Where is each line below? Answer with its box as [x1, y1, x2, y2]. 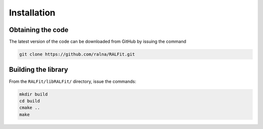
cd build [19, 98, 40, 104]
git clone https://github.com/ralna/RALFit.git [19, 51, 135, 57]
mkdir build [19, 91, 48, 97]
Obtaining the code [9, 26, 69, 34]
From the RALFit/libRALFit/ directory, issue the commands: [9, 78, 136, 84]
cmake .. [19, 105, 40, 111]
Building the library [9, 65, 68, 74]
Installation [9, 7, 56, 18]
